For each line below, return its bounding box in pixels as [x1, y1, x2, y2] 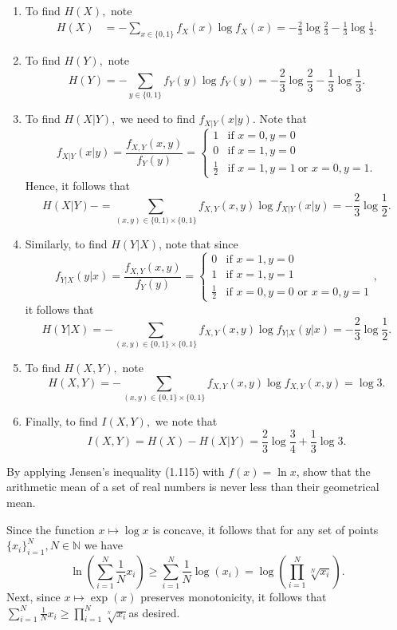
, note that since [158, 236, 238, 252]
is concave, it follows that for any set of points [152, 521, 379, 537]
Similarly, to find [25, 236, 108, 252]
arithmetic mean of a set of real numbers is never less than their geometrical [6, 478, 379, 495]
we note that [155, 413, 218, 430]
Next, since [6, 588, 61, 604]
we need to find [120, 110, 195, 127]
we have [84, 537, 123, 553]
